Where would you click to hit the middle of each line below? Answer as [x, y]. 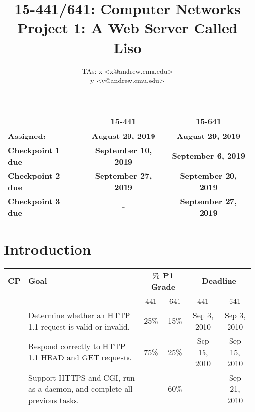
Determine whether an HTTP [79, 315]
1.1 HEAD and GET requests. [80, 357]
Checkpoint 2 [34, 175]
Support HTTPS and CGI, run [81, 377]
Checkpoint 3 [34, 201]
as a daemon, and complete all [80, 388]
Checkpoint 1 [34, 150]
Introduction [48, 249]
